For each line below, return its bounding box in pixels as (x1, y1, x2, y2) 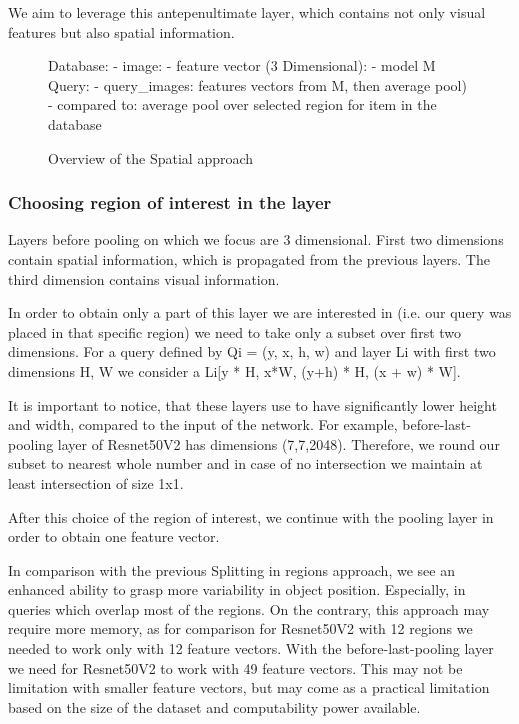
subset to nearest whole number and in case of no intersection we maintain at (8, 453, 483, 474)
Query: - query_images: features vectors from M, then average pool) (48, 74, 467, 95)
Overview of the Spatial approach (48, 147, 254, 168)
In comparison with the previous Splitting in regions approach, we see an (8, 559, 455, 580)
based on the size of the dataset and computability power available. (8, 696, 421, 717)
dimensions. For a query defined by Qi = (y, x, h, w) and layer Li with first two (8, 341, 496, 362)
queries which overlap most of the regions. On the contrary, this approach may (8, 598, 490, 619)
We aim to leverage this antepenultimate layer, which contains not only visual (8, 2, 486, 22)
